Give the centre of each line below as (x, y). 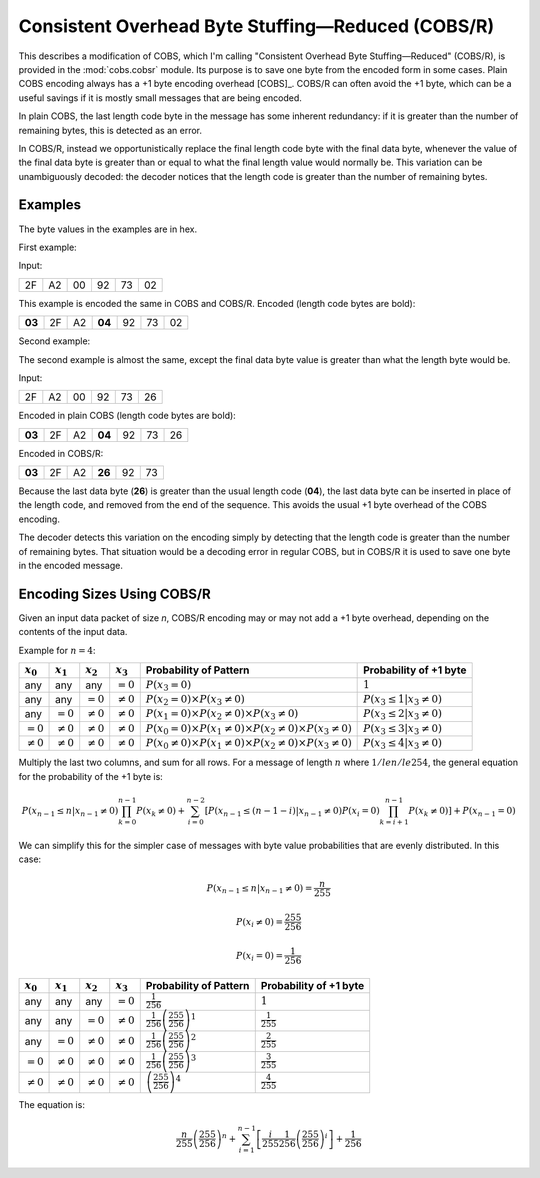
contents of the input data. (73, 632)
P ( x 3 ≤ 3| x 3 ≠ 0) (402, 729)
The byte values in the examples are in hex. (108, 229)
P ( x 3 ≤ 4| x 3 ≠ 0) (402, 744)
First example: (47, 247)
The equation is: (51, 1104)
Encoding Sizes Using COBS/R (115, 593)
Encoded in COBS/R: (61, 453)
